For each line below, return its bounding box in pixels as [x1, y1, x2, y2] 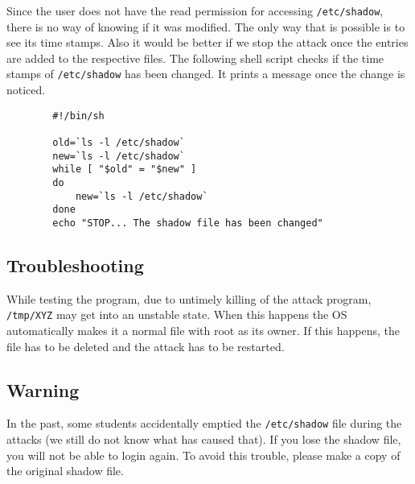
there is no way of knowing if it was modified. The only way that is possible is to [6, 18, 405, 35]
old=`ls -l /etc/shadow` [52, 137, 185, 148]
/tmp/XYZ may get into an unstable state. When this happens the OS [6, 306, 347, 323]
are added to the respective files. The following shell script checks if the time [6, 49, 384, 66]
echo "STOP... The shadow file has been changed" [52, 217, 323, 229]
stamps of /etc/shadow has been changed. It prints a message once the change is [6, 65, 405, 82]
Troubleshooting [6, 252, 144, 277]
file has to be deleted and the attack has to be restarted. [6, 337, 285, 354]
